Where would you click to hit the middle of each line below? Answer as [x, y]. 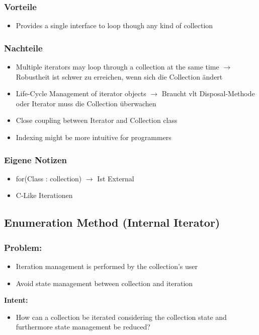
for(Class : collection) [49, 178]
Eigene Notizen [36, 159]
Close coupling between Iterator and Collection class [97, 120]
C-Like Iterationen [44, 195]
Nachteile [23, 48]
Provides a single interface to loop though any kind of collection [114, 25]
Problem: [23, 247]
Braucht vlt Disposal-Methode [208, 93]
